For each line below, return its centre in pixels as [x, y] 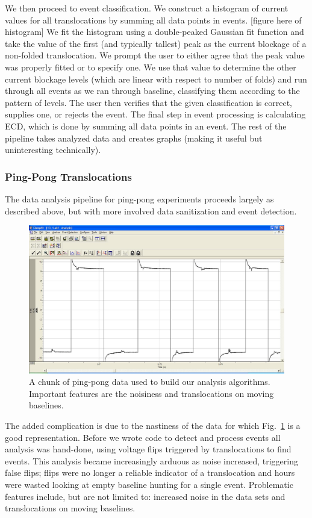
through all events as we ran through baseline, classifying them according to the [152, 91]
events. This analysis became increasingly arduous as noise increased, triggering [151, 460]
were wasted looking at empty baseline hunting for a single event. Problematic [149, 484]
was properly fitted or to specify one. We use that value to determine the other [151, 67]
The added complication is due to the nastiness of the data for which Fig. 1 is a [153, 426]
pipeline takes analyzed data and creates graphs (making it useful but [134, 138]
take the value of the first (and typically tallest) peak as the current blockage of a [156, 43]
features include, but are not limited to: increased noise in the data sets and [145, 496]
